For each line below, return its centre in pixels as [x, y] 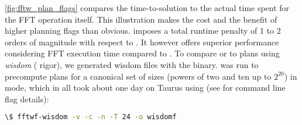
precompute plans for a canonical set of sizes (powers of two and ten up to [138, 76]
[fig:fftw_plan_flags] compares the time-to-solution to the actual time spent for [147, 8]
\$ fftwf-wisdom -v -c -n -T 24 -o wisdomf [91, 117]
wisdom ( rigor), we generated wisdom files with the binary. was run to [132, 64]
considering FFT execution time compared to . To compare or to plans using [142, 53]
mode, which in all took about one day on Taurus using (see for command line [145, 87]
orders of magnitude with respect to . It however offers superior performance [142, 42]
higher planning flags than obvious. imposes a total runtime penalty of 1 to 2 [143, 31]
